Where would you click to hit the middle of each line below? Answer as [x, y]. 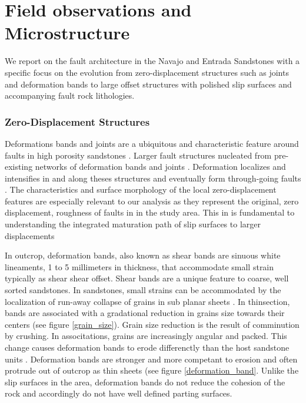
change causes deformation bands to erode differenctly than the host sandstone [147, 347]
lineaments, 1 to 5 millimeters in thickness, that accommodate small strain [139, 266]
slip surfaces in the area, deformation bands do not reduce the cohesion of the [145, 382]
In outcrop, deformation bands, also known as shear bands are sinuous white [143, 255]
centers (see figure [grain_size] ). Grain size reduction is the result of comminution [152, 324]
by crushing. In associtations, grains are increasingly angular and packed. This [146, 336]
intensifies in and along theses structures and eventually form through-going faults [153, 178]
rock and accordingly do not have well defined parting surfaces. [119, 393]
